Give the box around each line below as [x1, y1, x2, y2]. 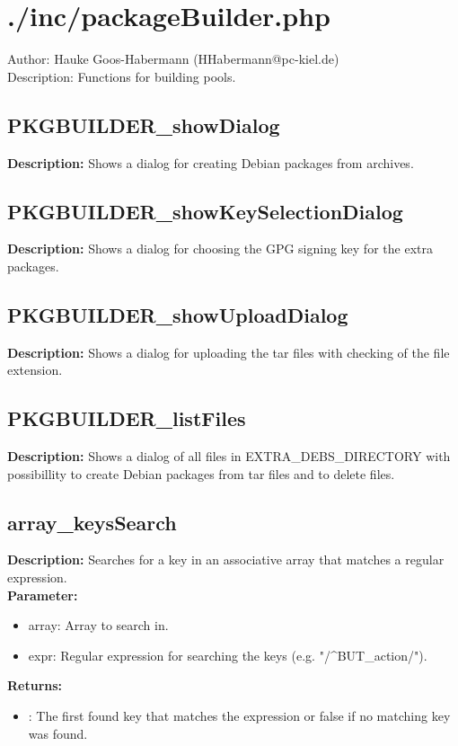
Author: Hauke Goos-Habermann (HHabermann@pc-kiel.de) [7, 49, 339, 68]
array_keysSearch [7, 508, 177, 536]
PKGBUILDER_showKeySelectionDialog [7, 197, 403, 225]
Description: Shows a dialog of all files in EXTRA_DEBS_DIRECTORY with [7, 447, 451, 466]
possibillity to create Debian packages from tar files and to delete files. [7, 464, 395, 483]
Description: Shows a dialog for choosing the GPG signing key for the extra [7, 239, 433, 258]
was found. [28, 724, 88, 742]
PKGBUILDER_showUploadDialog [7, 300, 348, 328]
